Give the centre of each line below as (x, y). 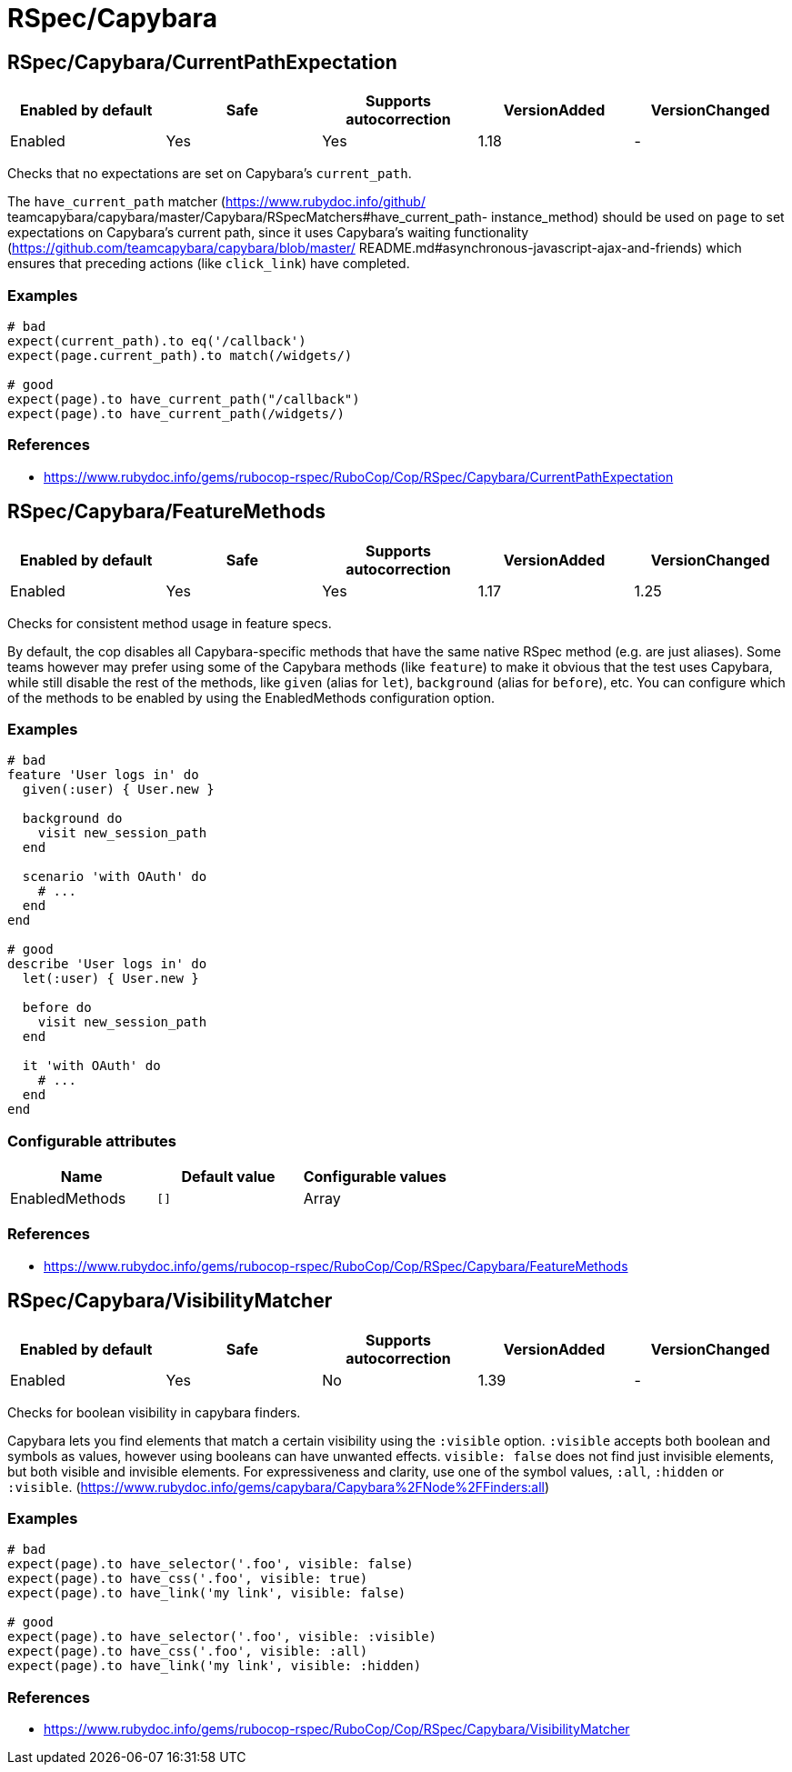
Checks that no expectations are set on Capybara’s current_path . (210, 174)
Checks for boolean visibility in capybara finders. (154, 1412)
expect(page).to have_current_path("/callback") (184, 399)
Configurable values (375, 1177)
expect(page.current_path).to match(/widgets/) (180, 355)
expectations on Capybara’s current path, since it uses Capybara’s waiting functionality (268, 233)
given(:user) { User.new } (118, 790)
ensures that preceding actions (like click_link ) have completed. (209, 264)
